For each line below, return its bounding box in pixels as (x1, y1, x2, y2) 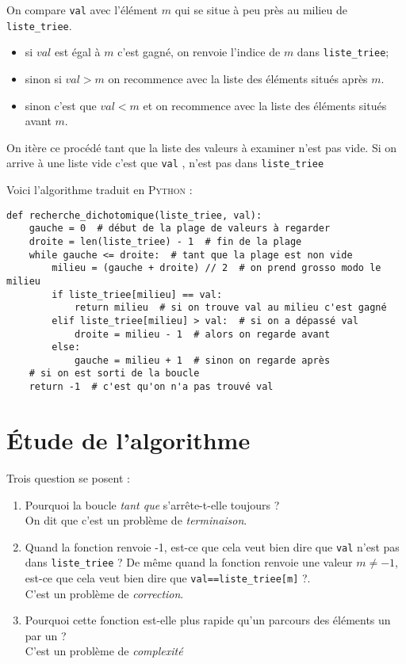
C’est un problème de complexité (25, 643, 183, 659)
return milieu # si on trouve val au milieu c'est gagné (74, 302, 387, 314)
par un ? (25, 627, 67, 643)
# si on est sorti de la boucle (29, 368, 200, 380)
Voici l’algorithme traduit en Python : (6, 181, 193, 197)
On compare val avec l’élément (6, 2, 159, 17)
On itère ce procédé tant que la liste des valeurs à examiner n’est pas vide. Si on (6, 139, 397, 155)
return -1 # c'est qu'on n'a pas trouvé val (29, 381, 274, 393)
